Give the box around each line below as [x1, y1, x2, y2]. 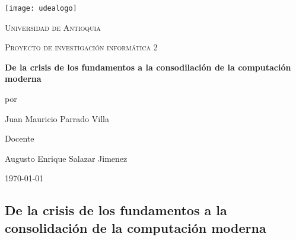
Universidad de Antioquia [5, 21, 101, 33]
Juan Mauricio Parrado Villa [5, 112, 109, 124]
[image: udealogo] [5, 4, 77, 12]
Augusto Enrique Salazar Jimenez [5, 152, 128, 164]
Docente [5, 132, 34, 145]
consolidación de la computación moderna [5, 218, 266, 236]
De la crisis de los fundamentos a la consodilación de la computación [5, 60, 291, 73]
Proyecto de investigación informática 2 [5, 41, 158, 53]
